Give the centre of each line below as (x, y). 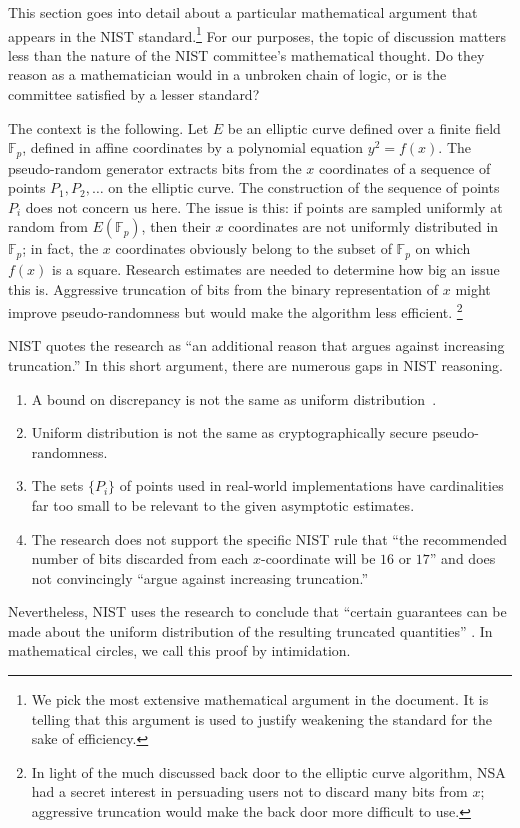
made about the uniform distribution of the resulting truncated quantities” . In (250, 630)
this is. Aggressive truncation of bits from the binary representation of (223, 288)
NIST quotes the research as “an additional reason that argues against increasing (256, 345)
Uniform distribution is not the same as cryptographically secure (229, 432)
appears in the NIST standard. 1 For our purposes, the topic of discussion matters (257, 34)
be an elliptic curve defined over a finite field (364, 127)
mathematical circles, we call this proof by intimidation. (179, 650)
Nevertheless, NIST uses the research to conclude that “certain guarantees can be (257, 611)
